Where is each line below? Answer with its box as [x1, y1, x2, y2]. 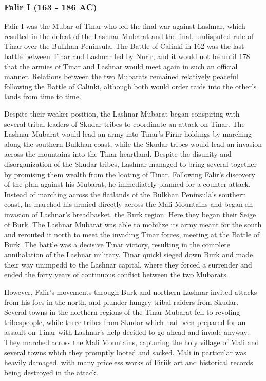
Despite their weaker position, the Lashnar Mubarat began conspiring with [4, 108, 240, 119]
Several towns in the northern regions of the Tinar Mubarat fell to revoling [4, 307, 240, 317]
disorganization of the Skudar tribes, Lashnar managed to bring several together [4, 158, 257, 169]
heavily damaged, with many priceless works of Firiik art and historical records [4, 357, 253, 368]
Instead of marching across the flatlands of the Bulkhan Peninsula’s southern [4, 188, 246, 199]
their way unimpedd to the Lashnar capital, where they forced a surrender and [4, 259, 252, 270]
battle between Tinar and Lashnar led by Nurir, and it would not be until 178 [4, 51, 250, 61]
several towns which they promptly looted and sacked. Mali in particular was [4, 347, 246, 357]
